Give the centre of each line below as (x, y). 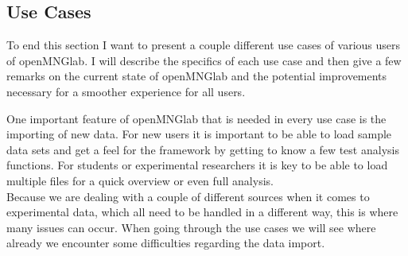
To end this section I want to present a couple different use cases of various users (204, 45)
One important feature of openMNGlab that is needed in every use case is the (196, 118)
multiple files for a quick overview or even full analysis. (140, 180)
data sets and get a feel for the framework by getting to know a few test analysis (203, 149)
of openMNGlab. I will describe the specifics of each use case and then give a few (204, 60)
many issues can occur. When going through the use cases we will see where (191, 227)
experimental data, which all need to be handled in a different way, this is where (202, 212)
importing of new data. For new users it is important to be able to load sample (199, 134)
